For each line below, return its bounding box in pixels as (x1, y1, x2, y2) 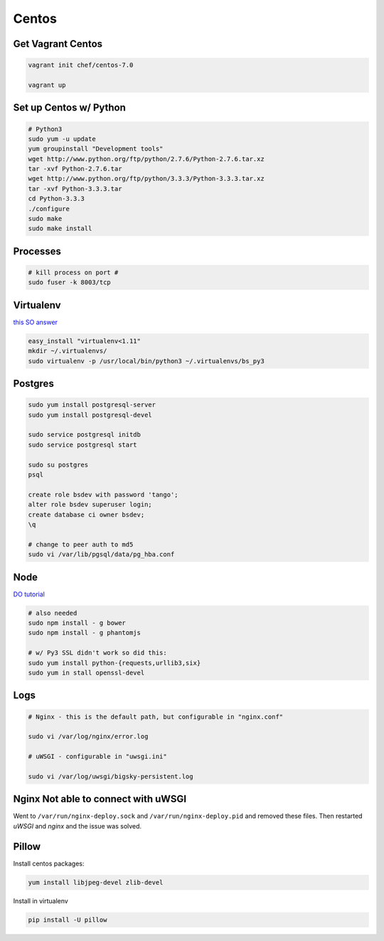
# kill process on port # (28, 269, 119, 277)
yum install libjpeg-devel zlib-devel (28, 878, 164, 886)
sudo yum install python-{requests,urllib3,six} (28, 659, 201, 667)
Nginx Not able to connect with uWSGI (13, 793, 187, 805)
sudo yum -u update (28, 135, 96, 142)
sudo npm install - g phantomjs (28, 629, 142, 637)
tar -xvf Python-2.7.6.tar (28, 165, 122, 173)
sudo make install (28, 224, 92, 233)
